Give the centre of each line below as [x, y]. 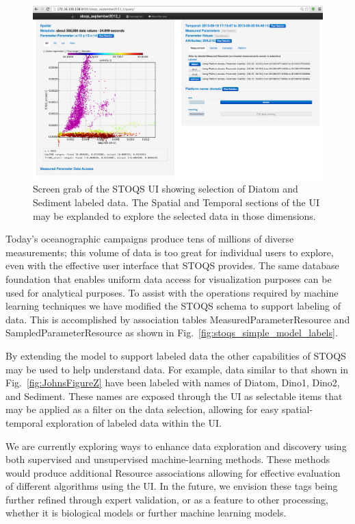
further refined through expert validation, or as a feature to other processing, [167, 499]
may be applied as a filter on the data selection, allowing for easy [142, 409]
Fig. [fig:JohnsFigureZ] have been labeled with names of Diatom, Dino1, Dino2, [173, 383]
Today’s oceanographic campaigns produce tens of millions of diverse [150, 239]
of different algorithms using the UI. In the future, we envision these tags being [172, 486]
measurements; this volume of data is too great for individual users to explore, [170, 252]
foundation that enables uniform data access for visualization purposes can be [169, 278]
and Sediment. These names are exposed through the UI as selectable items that [174, 396]
